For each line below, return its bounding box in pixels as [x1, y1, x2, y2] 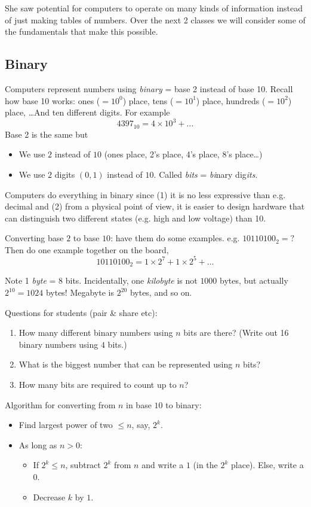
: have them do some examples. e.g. [110, 232, 240, 244]
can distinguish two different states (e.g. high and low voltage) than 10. [5, 211, 266, 224]
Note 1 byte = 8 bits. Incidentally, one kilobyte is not [5, 274, 198, 287]
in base [126, 398, 152, 411]
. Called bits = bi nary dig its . [153, 168, 258, 180]
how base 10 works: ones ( [5, 94, 100, 107]
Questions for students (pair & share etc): [5, 306, 158, 318]
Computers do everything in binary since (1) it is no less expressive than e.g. [5, 188, 286, 201]
